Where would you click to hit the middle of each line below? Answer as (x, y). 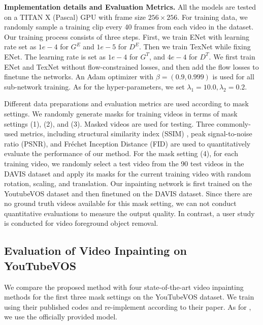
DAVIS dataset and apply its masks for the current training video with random (128, 173)
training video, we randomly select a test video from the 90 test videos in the (124, 163)
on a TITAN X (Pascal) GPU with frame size (75, 17)
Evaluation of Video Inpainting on (95, 250)
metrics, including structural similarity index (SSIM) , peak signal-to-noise (136, 134)
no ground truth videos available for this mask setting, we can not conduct (120, 203)
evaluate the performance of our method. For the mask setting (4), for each (121, 153)
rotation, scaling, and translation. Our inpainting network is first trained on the (128, 183)
